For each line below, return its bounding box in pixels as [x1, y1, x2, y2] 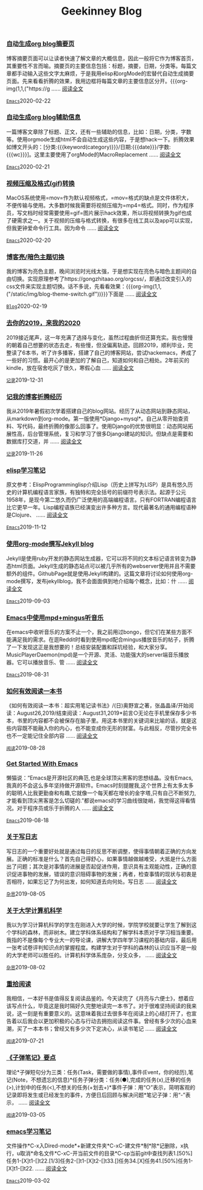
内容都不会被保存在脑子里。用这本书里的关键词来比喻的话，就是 [32, 717, 192, 724]
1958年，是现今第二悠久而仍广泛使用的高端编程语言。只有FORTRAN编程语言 [6, 496, 197, 504]
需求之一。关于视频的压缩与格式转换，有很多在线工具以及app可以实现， [16, 217, 196, 224]
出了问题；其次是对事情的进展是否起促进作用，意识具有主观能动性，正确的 [6, 863, 192, 870]
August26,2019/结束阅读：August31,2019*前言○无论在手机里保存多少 [16, 709, 192, 717]
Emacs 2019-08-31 [6, 670, 50, 678]
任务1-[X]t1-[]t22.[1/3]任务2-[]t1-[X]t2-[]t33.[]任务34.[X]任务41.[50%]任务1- [6, 1157, 193, 1165]
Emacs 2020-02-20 [6, 236, 51, 244]
